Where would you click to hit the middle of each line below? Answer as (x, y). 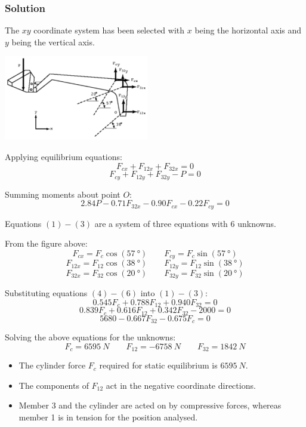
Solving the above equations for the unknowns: (90, 337)
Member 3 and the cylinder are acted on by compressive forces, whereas (150, 405)
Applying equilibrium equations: (64, 156)
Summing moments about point (63, 194)
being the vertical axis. (53, 42)
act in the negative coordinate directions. (181, 385)
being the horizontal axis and (248, 30)
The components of (54, 385)
